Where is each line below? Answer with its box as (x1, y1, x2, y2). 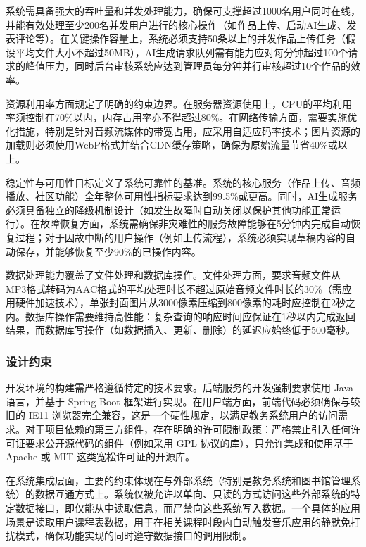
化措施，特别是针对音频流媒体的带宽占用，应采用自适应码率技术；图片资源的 (6, 123, 360, 138)
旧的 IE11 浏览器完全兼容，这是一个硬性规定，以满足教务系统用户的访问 (6, 408, 338, 422)
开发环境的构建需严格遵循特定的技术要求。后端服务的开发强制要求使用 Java (6, 380, 354, 395)
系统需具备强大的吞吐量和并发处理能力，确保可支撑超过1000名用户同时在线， (6, 4, 360, 18)
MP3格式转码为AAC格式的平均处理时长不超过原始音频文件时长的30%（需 (6, 281, 342, 296)
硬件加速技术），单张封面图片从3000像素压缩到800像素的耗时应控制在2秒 (15, 295, 346, 310)
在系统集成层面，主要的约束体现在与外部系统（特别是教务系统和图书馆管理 (6, 472, 351, 487)
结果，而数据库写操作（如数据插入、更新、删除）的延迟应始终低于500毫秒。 (6, 322, 355, 337)
